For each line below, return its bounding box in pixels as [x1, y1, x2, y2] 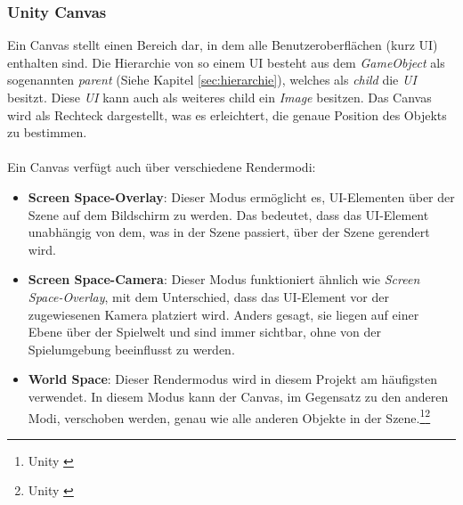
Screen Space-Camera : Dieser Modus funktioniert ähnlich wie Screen [28, 270, 420, 289]
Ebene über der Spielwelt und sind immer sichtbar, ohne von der [28, 322, 381, 341]
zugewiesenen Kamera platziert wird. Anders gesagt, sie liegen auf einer [28, 305, 419, 323]
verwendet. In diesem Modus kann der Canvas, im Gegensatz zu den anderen [28, 387, 449, 405]
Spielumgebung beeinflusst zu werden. [28, 339, 235, 358]
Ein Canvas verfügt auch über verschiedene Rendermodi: [7, 158, 316, 176]
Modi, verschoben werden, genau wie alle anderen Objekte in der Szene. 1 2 [28, 405, 431, 427]
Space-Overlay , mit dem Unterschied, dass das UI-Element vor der [28, 287, 389, 305]
